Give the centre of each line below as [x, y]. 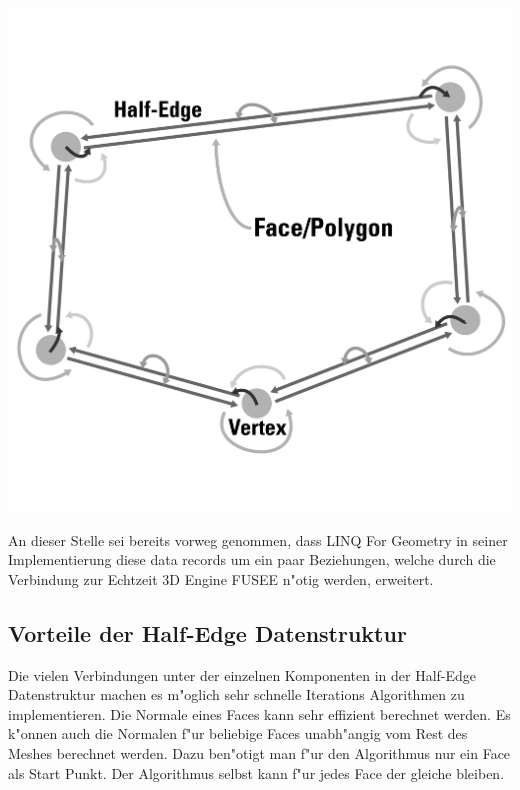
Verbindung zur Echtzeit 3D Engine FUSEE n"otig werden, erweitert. [221, 578]
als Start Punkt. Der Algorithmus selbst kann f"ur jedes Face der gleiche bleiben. [256, 772]
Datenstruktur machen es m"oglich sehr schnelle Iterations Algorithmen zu [236, 694]
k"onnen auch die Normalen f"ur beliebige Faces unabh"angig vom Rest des [238, 733]
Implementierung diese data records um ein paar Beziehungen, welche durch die [252, 559]
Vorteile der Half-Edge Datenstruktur [207, 632]
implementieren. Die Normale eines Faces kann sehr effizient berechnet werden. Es [259, 713]
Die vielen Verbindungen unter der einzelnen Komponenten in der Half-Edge [242, 674]
